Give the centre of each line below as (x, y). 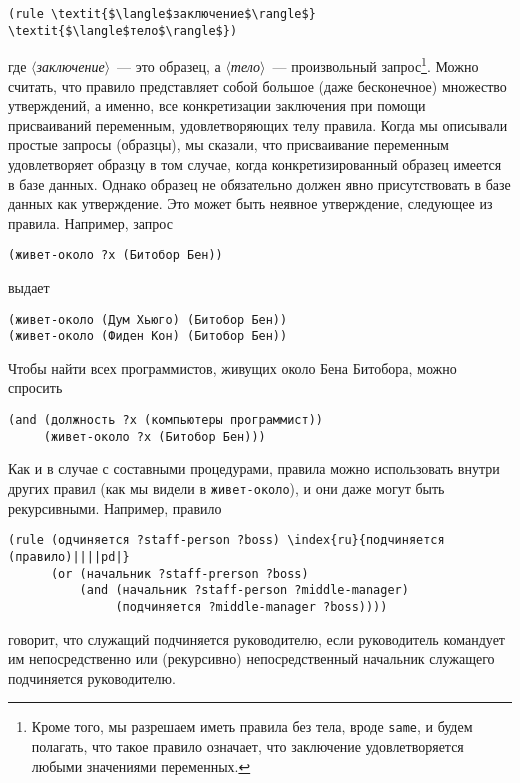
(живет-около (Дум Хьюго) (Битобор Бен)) (148, 319)
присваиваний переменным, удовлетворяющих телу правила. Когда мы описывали (258, 124)
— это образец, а (169, 65)
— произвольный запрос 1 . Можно (375, 64)
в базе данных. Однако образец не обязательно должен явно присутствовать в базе (259, 183)
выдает (29, 286)
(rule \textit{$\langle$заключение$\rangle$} (162, 14)
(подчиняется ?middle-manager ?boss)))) (251, 606)
